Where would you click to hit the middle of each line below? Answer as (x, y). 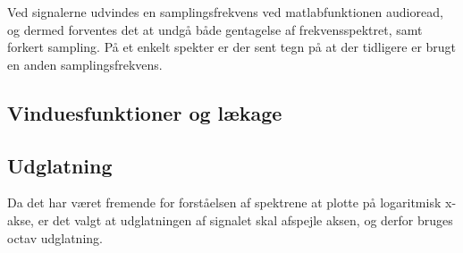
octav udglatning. (55, 237)
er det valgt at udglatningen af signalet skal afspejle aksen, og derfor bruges (245, 219)
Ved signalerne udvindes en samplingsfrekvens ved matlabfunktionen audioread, (225, 12)
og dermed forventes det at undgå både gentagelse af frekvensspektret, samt (215, 29)
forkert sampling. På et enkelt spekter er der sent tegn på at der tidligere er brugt (232, 47)
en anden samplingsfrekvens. (85, 64)
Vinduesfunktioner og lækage (145, 112)
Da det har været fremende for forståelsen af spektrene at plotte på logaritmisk (224, 202)
